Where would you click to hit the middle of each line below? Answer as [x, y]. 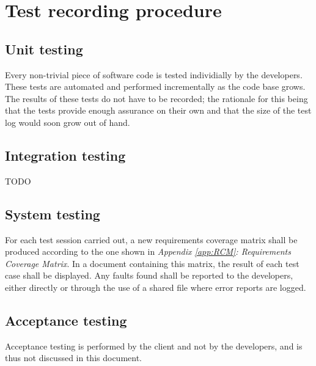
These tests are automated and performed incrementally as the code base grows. [155, 86]
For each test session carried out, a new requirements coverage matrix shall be [151, 239]
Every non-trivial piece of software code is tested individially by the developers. [154, 74]
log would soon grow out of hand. [68, 122]
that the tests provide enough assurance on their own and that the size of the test [158, 110]
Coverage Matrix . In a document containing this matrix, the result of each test [152, 263]
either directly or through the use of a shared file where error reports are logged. [156, 287]
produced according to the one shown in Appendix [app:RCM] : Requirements [148, 251]
